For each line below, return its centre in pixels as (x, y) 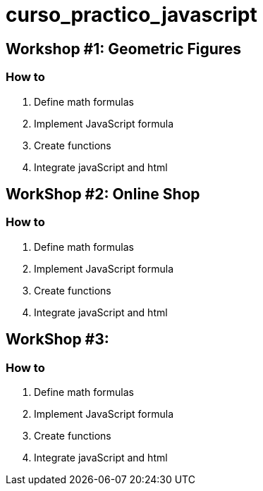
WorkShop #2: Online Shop (103, 194)
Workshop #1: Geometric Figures (124, 49)
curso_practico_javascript (131, 15)
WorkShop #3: (57, 340)
